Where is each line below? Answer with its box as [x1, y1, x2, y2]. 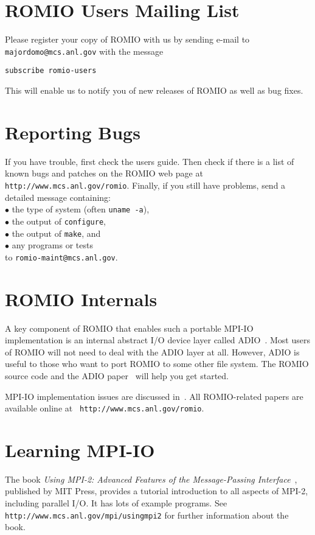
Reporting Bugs [5, 119, 140, 144]
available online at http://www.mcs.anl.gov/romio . [5, 402, 204, 414]
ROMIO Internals [5, 286, 157, 311]
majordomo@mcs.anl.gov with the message [5, 44, 164, 57]
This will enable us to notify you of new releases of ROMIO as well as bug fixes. [5, 84, 303, 97]
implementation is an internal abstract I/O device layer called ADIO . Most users [5, 334, 310, 346]
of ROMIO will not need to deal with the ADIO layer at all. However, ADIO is [5, 345, 300, 358]
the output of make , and [12, 226, 101, 239]
